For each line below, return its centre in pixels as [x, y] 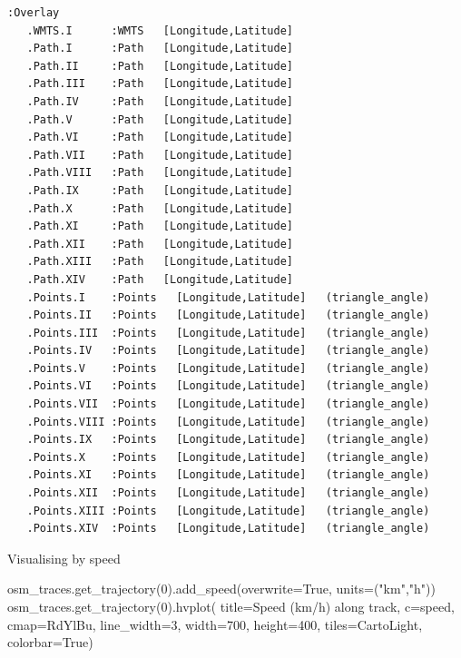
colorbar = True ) [50, 642]
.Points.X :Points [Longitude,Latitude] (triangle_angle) [228, 457]
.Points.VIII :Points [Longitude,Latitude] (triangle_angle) [228, 422]
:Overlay [34, 13]
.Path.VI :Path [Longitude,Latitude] [160, 137]
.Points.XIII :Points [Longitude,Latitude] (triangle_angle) [228, 511]
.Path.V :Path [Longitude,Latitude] [160, 119]
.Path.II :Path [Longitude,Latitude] [160, 66]
